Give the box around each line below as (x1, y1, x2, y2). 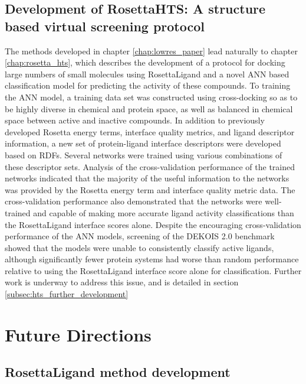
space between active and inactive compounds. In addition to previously (5, 114, 265, 126)
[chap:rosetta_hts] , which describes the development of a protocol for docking (5, 56, 285, 69)
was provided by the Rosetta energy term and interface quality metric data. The (5, 183, 295, 196)
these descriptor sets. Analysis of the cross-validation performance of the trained (5, 160, 295, 173)
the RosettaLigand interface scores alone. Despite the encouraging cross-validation (5, 218, 301, 230)
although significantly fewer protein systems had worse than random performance (5, 253, 299, 265)
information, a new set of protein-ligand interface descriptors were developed (5, 137, 281, 149)
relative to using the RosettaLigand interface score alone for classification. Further (5, 264, 302, 276)
